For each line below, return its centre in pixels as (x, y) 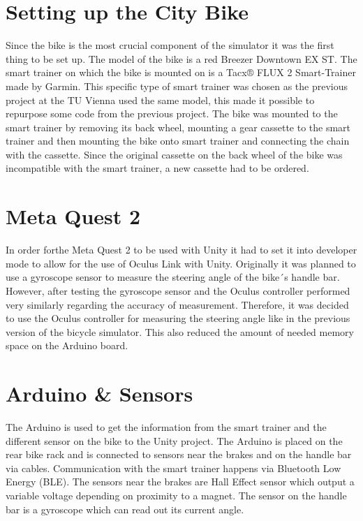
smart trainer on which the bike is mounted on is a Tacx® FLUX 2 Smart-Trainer (181, 72)
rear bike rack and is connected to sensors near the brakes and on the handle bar (179, 454)
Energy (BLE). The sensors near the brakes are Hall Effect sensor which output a (180, 482)
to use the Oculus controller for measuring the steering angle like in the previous (178, 318)
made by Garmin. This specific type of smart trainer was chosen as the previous (177, 86)
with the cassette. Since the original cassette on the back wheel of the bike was (174, 154)
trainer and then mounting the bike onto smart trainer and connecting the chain (178, 141)
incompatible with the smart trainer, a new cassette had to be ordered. (157, 168)
